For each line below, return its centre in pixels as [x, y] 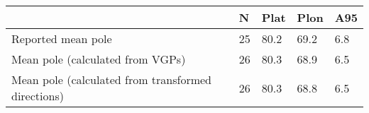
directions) [38, 96]
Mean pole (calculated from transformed [112, 79]
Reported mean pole [62, 38]
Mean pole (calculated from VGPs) [99, 59]
